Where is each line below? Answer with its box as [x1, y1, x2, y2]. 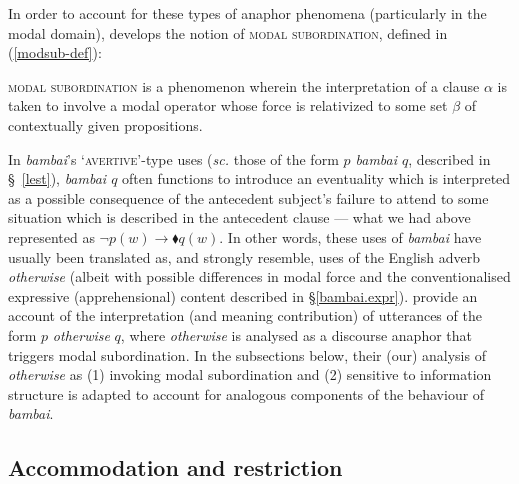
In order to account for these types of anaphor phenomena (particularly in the [8, 3, 487, 23]
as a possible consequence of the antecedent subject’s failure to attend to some [8, 187, 489, 208]
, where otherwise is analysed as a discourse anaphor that [120, 324, 473, 345]
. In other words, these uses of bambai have [219, 226, 482, 247]
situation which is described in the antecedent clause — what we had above [8, 207, 471, 228]
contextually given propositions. [8, 114, 203, 135]
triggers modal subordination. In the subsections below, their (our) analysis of [8, 344, 486, 365]
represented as [8, 226, 95, 247]
